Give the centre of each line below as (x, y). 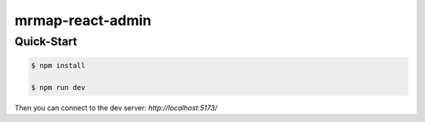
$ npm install (58, 65)
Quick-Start (46, 41)
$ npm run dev (58, 87)
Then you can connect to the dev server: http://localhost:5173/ (116, 108)
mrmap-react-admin (83, 20)
